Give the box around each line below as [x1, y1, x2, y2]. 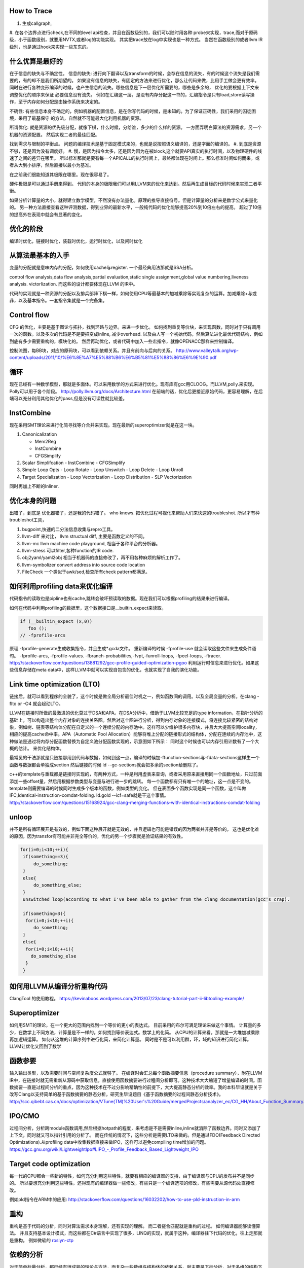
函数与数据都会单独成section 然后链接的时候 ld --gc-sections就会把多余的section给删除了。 [9, 761, 201, 768]
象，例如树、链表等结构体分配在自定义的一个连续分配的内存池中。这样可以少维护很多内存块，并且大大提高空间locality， [9, 724, 260, 730]
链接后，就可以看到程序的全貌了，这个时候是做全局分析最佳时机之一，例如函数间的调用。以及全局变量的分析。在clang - [9, 693, 259, 699]
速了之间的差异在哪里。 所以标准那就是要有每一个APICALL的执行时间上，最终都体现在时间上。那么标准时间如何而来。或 [9, 155, 260, 161]
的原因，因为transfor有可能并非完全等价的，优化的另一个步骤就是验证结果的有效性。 [9, 833, 186, 839]
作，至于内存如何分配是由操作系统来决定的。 [9, 99, 103, 105]
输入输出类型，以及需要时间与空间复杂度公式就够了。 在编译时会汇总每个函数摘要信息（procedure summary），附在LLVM [9, 1070, 262, 1076]
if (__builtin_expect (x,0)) [20, 618, 93, 624]
